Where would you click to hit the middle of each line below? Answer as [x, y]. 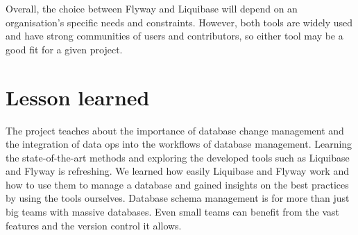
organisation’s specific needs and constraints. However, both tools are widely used [179, 22]
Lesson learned [78, 97]
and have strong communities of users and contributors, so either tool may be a [174, 36]
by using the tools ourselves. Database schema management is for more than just [178, 198]
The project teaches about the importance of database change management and [175, 130]
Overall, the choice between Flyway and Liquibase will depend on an [152, 8]
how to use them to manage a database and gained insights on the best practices [177, 184]
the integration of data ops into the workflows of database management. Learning [179, 144]
